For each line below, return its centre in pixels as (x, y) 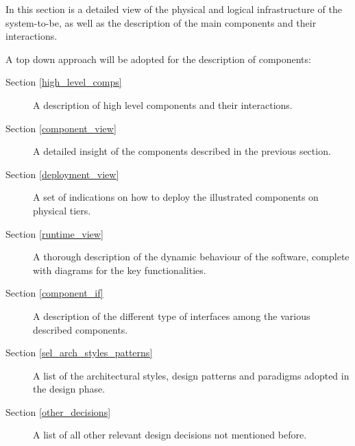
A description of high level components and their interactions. (163, 104)
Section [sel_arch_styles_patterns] (79, 352)
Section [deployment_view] (62, 174)
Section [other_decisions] (58, 411)
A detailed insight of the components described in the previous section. (182, 151)
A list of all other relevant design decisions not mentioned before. (170, 435)
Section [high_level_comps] (64, 82)
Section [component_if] (54, 293)
